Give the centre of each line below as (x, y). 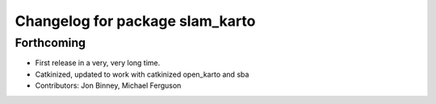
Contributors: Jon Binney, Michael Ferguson (108, 85)
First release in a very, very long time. (98, 63)
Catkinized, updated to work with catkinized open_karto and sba (142, 74)
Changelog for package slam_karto (135, 21)
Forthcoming (50, 43)
